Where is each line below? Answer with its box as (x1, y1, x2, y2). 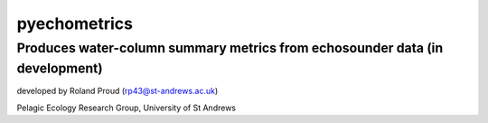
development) (16, 60, 103, 77)
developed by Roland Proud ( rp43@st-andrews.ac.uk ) (16, 86, 219, 97)
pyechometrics (16, 14, 134, 33)
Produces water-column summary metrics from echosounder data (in (16, 40, 444, 56)
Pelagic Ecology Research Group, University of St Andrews (16, 102, 237, 113)
